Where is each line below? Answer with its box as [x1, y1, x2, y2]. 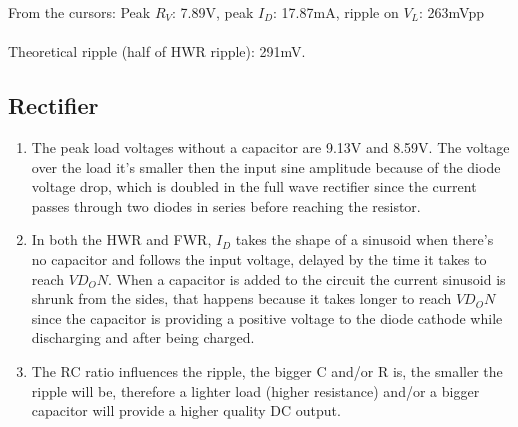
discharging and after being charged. [31, 327, 255, 348]
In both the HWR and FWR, [31, 229, 212, 250]
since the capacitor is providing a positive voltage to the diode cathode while [31, 307, 503, 328]
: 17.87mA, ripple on [273, 2, 399, 22]
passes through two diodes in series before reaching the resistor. [31, 195, 421, 216]
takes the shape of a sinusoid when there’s [235, 229, 494, 250]
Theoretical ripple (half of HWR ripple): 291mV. [8, 41, 306, 62]
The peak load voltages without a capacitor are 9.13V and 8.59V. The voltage [31, 136, 510, 157]
